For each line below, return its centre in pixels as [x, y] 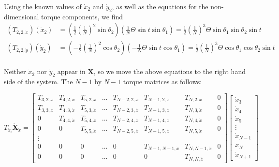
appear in [71, 71]
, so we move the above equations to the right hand [169, 71]
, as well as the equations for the [160, 6]
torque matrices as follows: [162, 82]
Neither [15, 71]
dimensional [22, 16]
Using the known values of [43, 6]
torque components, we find [82, 16]
